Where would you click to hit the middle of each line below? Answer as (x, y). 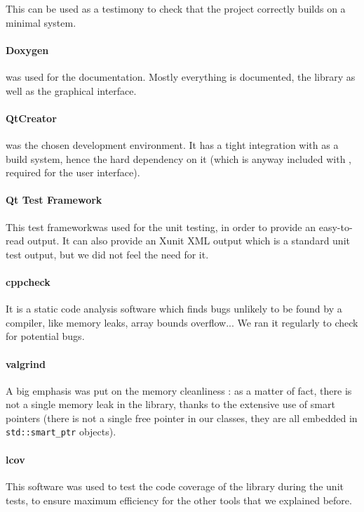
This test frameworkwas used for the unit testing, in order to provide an (161, 227)
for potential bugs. (45, 336)
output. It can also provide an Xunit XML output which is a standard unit (189, 241)
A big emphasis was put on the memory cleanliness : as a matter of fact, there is (179, 390)
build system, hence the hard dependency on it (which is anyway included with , (179, 158)
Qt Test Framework (54, 200)
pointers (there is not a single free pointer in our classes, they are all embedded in (182, 418)
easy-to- (336, 227)
